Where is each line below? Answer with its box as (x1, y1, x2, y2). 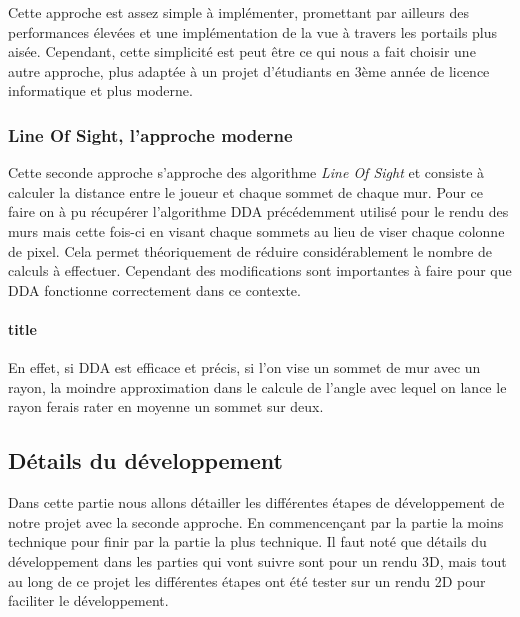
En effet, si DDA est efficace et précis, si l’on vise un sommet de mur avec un (8, 357, 481, 378)
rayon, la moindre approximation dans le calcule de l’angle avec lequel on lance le (8, 376, 507, 397)
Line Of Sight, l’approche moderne (8, 122, 293, 147)
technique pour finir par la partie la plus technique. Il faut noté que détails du (8, 531, 487, 552)
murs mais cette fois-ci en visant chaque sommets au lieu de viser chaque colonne (8, 220, 505, 241)
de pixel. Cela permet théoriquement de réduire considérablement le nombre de (8, 240, 493, 261)
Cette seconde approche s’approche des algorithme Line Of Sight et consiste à (8, 162, 485, 183)
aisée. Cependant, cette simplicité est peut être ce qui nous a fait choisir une (8, 41, 476, 62)
